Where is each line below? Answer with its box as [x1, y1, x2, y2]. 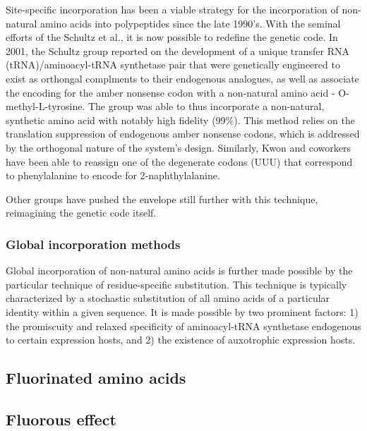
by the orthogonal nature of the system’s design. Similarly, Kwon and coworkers [6, 140, 351, 154]
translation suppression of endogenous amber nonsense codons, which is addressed [6, 126, 360, 141]
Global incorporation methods [6, 235, 181, 253]
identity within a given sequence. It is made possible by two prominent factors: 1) [6, 304, 359, 319]
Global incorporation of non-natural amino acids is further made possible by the [6, 263, 353, 278]
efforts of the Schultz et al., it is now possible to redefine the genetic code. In [6, 30, 338, 44]
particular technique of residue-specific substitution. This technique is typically [6, 277, 347, 291]
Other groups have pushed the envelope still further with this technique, [6, 191, 318, 206]
